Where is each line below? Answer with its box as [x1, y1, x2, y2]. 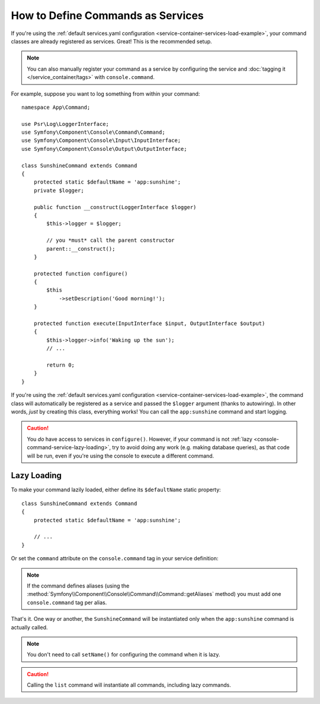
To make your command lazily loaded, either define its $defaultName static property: [11, 486, 222, 493]
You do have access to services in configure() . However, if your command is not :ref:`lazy [27, 435, 253, 443]
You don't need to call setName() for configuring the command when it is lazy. [27, 651, 220, 658]
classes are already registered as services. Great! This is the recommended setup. [11, 37, 213, 45]
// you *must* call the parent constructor [46, 237, 175, 244]
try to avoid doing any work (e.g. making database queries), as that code [112, 444, 290, 451]
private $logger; [33, 187, 84, 194]
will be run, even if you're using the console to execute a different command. [27, 452, 215, 459]
